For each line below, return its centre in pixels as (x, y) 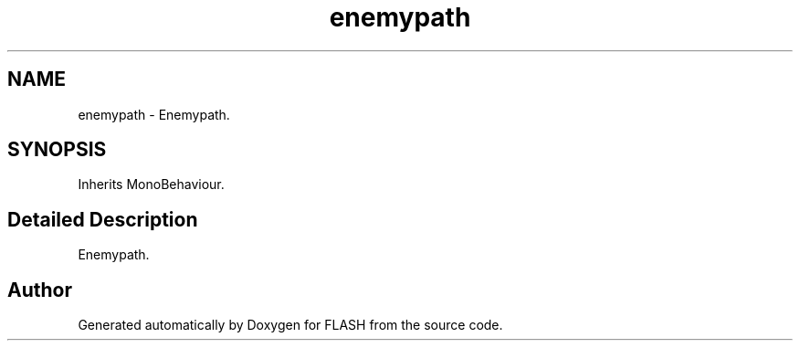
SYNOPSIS (57, 150)
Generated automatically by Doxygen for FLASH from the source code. (290, 325)
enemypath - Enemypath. (154, 114)
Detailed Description (103, 219)
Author (40, 290)
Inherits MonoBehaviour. (151, 185)
